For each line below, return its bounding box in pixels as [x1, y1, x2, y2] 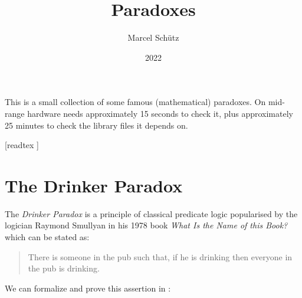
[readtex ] [5, 139, 39, 151]
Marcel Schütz [127, 31, 179, 44]
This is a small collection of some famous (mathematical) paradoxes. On [5, 96, 266, 108]
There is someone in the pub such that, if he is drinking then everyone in [28, 250, 293, 263]
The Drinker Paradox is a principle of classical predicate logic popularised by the [5, 207, 298, 220]
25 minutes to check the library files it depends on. [5, 119, 188, 131]
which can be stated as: [5, 231, 90, 243]
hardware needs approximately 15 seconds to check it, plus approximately [27, 107, 293, 119]
